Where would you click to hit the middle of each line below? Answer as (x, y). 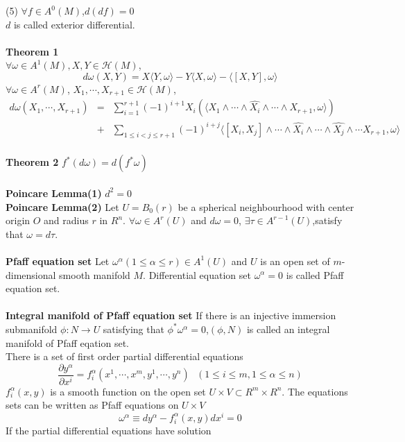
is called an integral (288, 329)
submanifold (32, 329)
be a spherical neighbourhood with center (266, 206)
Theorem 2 (32, 162)
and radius (66, 220)
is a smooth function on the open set (128, 391)
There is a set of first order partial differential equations (124, 356)
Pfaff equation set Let (58, 261)
